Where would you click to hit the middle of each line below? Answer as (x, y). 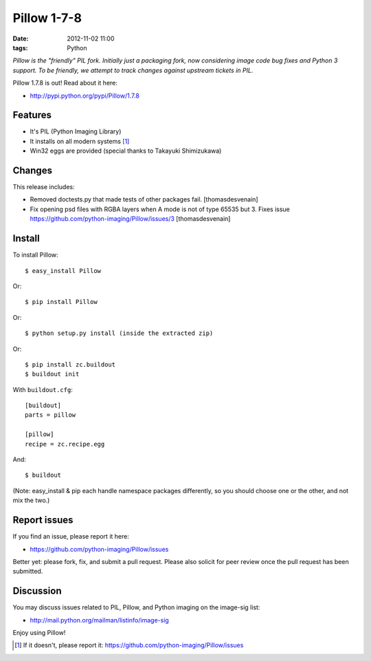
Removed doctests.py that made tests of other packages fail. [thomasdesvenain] (144, 199)
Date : (21, 39)
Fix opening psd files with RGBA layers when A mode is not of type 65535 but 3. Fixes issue (160, 209)
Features (32, 115)
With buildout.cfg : (43, 389)
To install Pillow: (35, 255)
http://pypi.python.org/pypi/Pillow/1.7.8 (85, 96)
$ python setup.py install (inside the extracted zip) (119, 333)
